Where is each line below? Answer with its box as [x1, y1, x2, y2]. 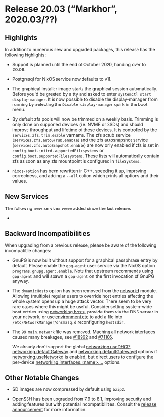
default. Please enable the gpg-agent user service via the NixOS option [12, 262, 155, 268]
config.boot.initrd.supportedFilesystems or [12, 148, 104, 153]
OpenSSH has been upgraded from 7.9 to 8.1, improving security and [12, 396, 151, 402]
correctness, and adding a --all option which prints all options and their [12, 173, 159, 178]
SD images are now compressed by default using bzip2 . [12, 386, 125, 392]
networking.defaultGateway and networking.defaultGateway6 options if [12, 348, 157, 354]
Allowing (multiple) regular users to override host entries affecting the [12, 293, 153, 299]
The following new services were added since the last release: [5, 206, 132, 211]
